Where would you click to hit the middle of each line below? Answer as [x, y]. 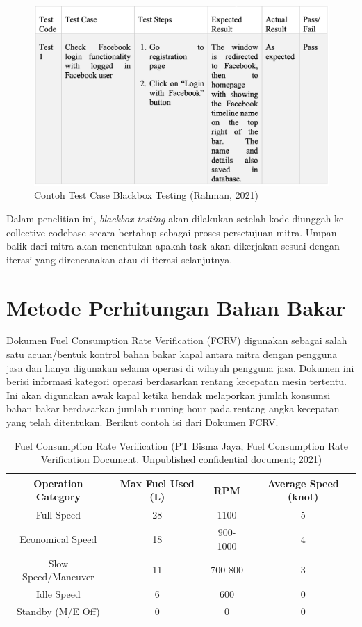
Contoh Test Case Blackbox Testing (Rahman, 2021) [146, 195]
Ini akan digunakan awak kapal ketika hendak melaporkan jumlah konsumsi [168, 394]
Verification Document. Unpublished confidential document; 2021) [181, 459]
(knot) [303, 497]
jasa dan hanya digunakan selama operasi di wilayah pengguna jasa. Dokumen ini [180, 367]
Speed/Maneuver [58, 577]
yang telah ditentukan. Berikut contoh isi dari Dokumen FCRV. [142, 422]
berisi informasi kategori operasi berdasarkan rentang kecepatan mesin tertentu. [176, 381]
